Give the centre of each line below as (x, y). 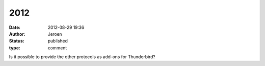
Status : (17, 41)
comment (57, 48)
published (58, 41)
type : (15, 48)
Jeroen (55, 34)
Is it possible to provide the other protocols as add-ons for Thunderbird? (82, 57)
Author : (17, 34)
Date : (15, 27)
